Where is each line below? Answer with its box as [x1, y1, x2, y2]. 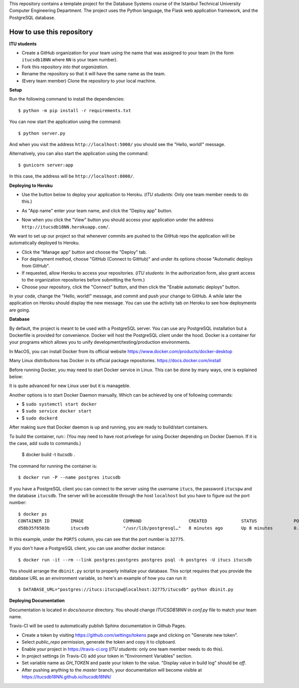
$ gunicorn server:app [18, 162, 74, 168]
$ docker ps [18, 511, 47, 517]
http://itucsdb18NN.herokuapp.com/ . [21, 224, 110, 230]
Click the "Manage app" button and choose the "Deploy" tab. [21, 249, 147, 255]
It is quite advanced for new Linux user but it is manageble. [9, 383, 131, 389]
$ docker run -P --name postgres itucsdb [18, 475, 121, 480]
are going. [9, 307, 30, 313]
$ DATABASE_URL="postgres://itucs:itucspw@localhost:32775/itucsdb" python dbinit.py [18, 586, 234, 592]
